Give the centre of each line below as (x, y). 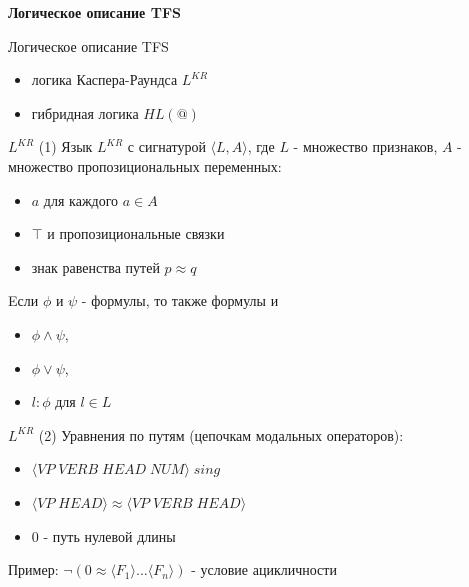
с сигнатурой (166, 146)
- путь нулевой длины (109, 535)
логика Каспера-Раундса (104, 79)
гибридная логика (85, 112)
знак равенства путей (95, 266)
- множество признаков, (365, 146)
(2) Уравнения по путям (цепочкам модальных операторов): (221, 434)
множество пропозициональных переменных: (145, 165)
